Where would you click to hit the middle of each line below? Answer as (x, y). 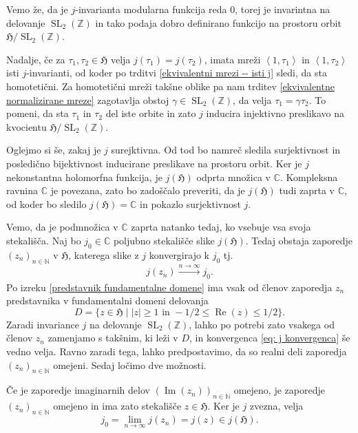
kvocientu (27, 126)
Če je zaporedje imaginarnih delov (78, 390)
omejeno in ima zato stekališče (117, 406)
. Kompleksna (309, 177)
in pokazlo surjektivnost (190, 203)
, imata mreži (232, 59)
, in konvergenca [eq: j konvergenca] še (270, 338)
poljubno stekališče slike (164, 240)
